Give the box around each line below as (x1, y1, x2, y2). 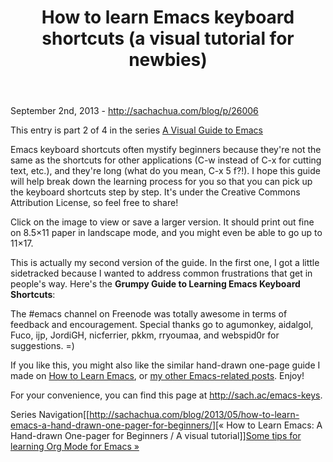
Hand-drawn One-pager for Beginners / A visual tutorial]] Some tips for (10, 430, 302, 442)
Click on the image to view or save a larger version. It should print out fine (10, 216, 315, 228)
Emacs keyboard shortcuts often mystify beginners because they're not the (10, 144, 322, 156)
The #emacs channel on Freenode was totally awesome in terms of (10, 308, 288, 320)
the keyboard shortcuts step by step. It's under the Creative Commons (10, 186, 301, 198)
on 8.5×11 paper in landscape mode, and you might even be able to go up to (10, 227, 323, 239)
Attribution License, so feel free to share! (10, 197, 179, 209)
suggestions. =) (10, 340, 75, 352)
